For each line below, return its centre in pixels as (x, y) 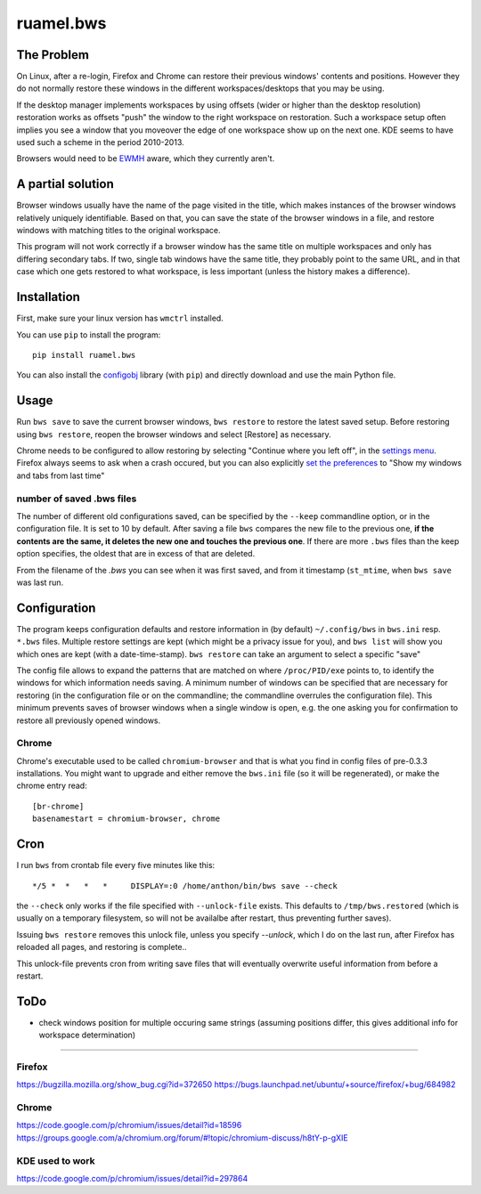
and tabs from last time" (61, 475)
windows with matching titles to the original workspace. (119, 231)
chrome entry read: (52, 786)
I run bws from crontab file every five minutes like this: (116, 865)
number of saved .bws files (77, 499)
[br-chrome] (58, 806)
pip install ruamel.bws (84, 355)
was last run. (40, 582)
